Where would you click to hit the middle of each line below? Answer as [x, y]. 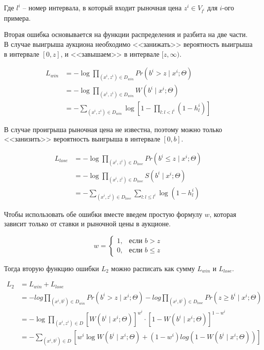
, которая [223, 214]
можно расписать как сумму [153, 268]
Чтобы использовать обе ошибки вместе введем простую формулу [103, 214]
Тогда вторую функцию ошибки [52, 268]
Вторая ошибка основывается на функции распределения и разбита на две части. [126, 34]
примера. [18, 17]
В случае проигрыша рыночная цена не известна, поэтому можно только [113, 129]
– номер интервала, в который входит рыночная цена [102, 7]
